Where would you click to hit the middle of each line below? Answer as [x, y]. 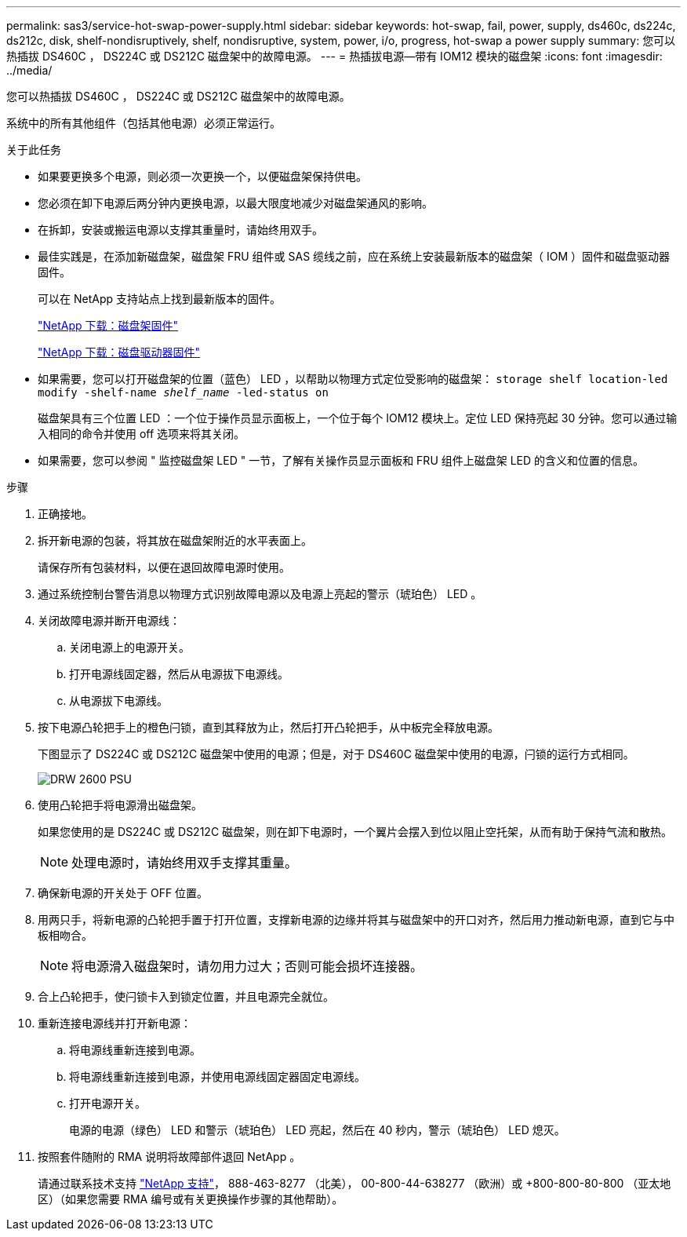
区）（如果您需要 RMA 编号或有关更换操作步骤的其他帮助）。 [191, 1199]
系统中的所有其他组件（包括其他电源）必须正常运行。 [144, 123]
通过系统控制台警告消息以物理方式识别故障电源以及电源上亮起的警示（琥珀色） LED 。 [260, 594]
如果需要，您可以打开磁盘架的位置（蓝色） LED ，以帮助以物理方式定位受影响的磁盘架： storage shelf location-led [353, 379]
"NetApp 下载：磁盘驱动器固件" [119, 352]
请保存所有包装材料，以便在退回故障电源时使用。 [164, 567]
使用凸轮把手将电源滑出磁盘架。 [120, 805]
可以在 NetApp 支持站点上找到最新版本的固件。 [159, 299]
